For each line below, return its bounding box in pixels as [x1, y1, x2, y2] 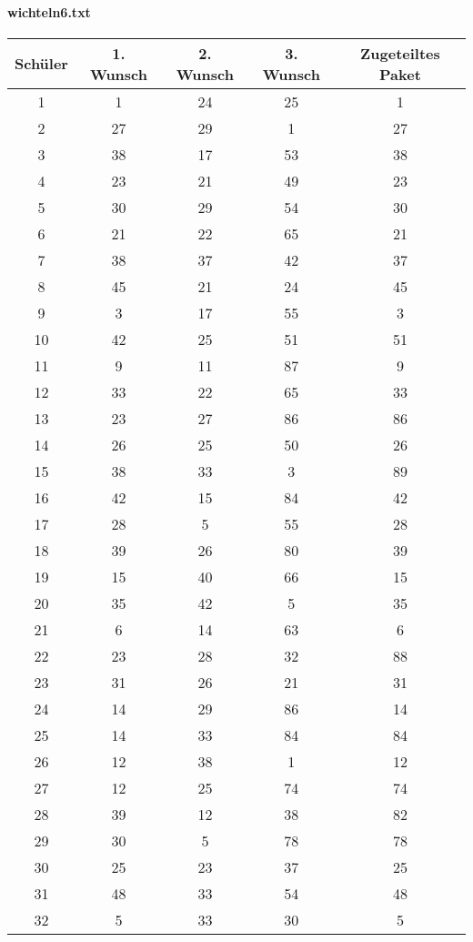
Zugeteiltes [360, 42, 440, 64]
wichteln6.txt [7, 2, 91, 21]
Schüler [15, 53, 68, 75]
